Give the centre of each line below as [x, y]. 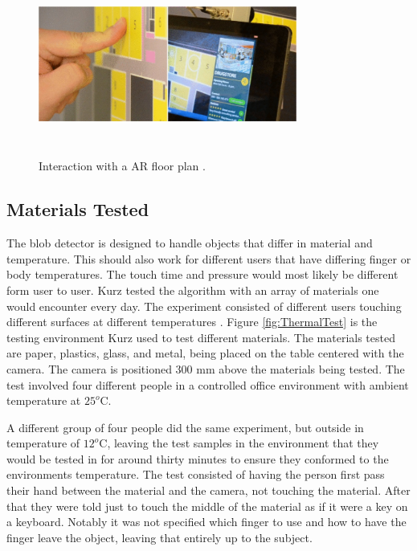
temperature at [44, 400]
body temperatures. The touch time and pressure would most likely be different [202, 274]
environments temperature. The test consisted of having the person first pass [196, 474]
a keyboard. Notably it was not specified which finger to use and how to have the [206, 522]
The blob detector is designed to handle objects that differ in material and [190, 243]
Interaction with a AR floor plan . [122, 166]
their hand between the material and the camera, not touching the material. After [208, 490]
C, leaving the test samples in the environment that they [239, 443]
